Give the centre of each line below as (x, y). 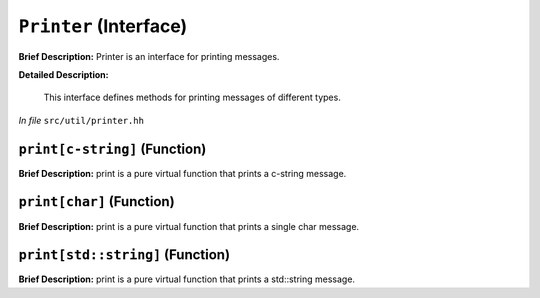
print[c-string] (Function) (112, 148)
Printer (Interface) (103, 26)
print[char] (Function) (96, 201)
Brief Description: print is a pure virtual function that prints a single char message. (189, 226)
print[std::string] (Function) (124, 255)
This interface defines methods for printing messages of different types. (192, 97)
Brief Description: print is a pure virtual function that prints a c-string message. (182, 173)
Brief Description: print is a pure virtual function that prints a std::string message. (186, 279)
